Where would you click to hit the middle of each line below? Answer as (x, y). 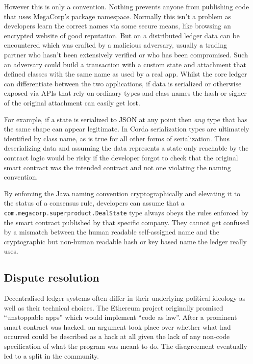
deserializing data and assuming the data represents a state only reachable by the (126, 148)
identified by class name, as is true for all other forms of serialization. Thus (117, 138)
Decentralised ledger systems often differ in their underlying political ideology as (125, 298)
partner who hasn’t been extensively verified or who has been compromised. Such (126, 54)
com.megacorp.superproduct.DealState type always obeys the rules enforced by (126, 212)
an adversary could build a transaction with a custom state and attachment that (125, 64)
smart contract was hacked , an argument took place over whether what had (117, 326)
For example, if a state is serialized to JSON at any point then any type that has (126, 119)
